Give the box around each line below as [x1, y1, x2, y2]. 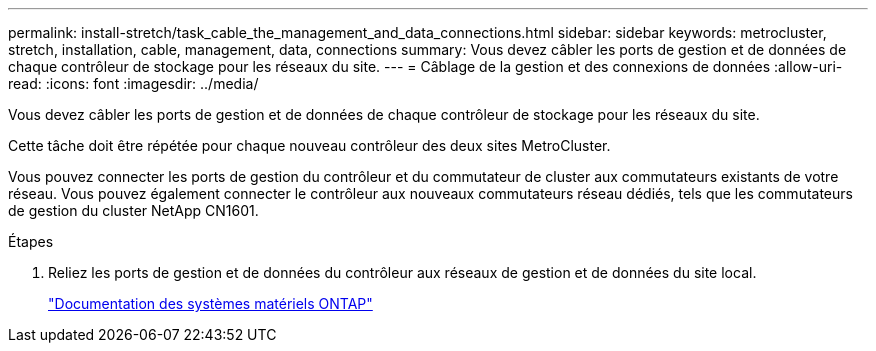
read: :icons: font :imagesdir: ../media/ [8, 75, 259, 92]
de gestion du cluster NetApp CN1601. [8, 202, 259, 219]
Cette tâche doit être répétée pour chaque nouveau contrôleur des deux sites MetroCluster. [8, 137, 611, 154]
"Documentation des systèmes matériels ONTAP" [48, 295, 373, 312]
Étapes [8, 233, 54, 250]
